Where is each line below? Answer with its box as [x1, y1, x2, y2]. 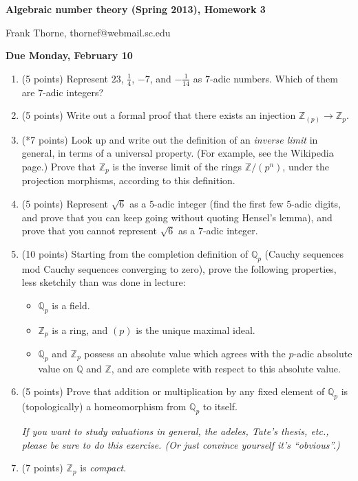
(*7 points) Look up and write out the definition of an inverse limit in [21, 132, 318, 146]
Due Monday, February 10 [6, 48, 133, 63]
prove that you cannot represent [21, 223, 157, 238]
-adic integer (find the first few [154, 196, 284, 210]
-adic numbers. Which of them [209, 71, 338, 85]
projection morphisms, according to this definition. [21, 173, 235, 188]
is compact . [80, 460, 127, 475]
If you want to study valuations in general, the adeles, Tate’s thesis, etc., [21, 423, 329, 438]
